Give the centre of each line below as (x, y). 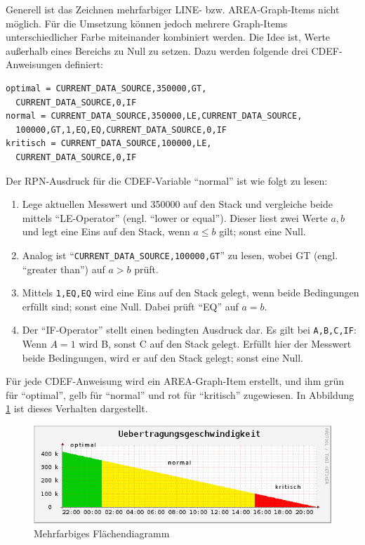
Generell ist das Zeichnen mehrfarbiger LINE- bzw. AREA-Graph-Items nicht (173, 9)
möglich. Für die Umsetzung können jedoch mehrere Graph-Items (147, 23)
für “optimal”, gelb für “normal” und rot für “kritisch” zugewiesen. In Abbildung (180, 394)
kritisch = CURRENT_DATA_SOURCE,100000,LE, (109, 144)
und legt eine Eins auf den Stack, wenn (106, 231)
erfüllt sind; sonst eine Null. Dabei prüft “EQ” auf (130, 306)
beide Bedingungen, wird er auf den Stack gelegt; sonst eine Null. (163, 357)
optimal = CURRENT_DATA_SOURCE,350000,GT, (106, 88)
